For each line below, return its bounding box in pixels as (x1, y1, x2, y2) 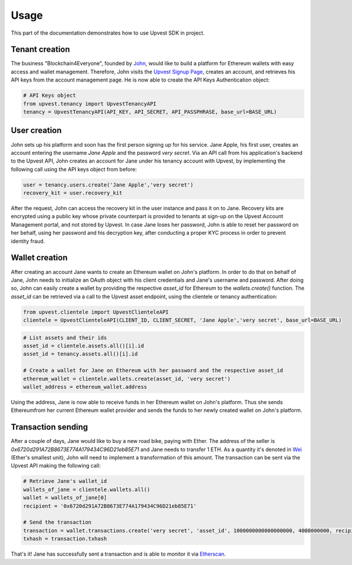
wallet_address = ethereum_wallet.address (23, 383, 147, 390)
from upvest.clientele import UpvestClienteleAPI (23, 309, 169, 315)
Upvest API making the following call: (11, 462, 101, 469)
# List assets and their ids (23, 334, 107, 341)
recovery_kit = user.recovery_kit (23, 190, 123, 197)
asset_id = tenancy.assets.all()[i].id (23, 351, 138, 357)
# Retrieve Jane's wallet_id (23, 478, 107, 485)
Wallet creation (11, 253, 67, 263)
